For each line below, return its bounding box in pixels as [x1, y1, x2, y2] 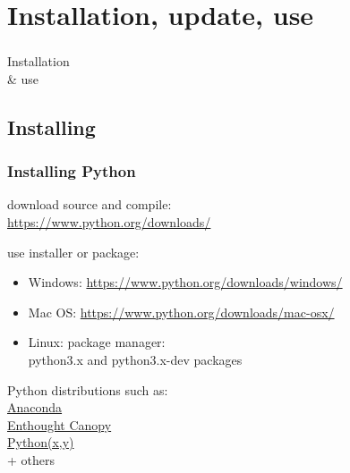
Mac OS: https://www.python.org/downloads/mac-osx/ [28, 302, 335, 321]
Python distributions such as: [7, 380, 168, 399]
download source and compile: [7, 195, 172, 214]
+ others [7, 451, 55, 469]
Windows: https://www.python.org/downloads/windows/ [28, 273, 343, 291]
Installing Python [7, 160, 136, 182]
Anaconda [7, 398, 63, 417]
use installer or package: [7, 242, 140, 261]
